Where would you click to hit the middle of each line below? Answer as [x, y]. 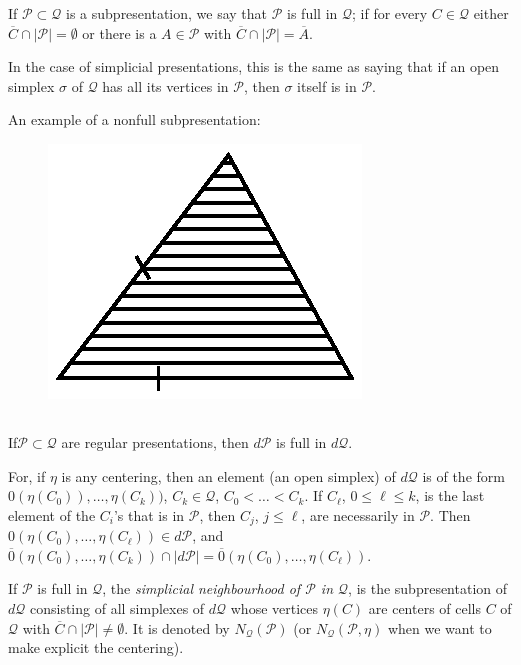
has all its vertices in [165, 85]
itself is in [327, 85]
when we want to [439, 627]
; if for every [390, 13]
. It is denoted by [177, 627]
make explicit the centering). [96, 647]
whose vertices [274, 607]
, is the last [450, 495]
